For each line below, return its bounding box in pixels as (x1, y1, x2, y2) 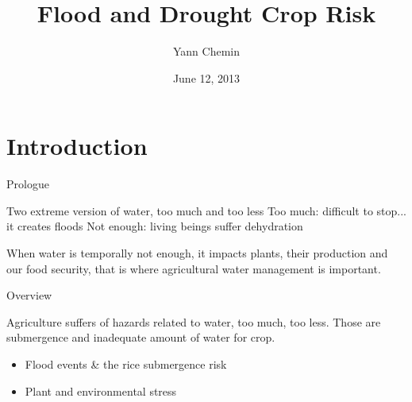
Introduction (6, 129, 148, 162)
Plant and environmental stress (25, 382, 177, 399)
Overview (6, 287, 52, 303)
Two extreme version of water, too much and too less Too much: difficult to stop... (6, 202, 406, 218)
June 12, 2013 (172, 69, 241, 86)
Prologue (6, 176, 49, 192)
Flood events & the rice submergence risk (25, 356, 227, 372)
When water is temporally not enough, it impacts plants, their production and (6, 245, 388, 261)
